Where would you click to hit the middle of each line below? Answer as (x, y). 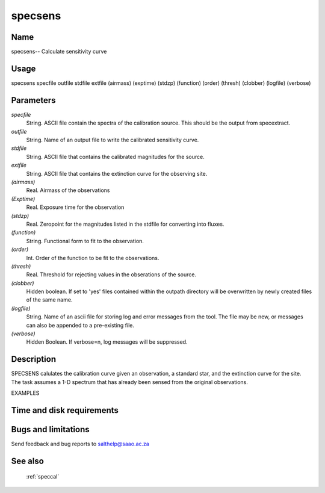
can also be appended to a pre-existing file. (80, 325)
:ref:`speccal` (43, 477)
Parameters (33, 100)
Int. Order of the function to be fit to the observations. (93, 258)
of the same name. (49, 300)
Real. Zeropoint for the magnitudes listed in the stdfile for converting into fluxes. (125, 224)
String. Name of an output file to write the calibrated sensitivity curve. (113, 140)
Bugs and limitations (50, 429)
